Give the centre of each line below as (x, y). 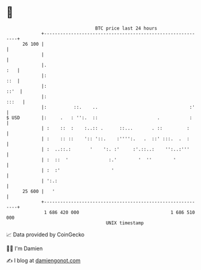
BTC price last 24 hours (126, 28)
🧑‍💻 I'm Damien (25, 248)
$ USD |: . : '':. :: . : (99, 118)
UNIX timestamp (125, 223)
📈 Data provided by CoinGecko (45, 235)
